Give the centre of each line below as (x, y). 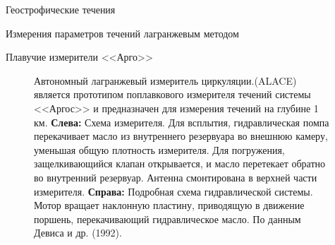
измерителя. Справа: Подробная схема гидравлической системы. (173, 191)
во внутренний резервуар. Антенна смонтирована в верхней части (176, 177)
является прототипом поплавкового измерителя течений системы (172, 94)
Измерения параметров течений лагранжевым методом (122, 33)
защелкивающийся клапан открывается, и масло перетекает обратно (179, 163)
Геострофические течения (61, 9)
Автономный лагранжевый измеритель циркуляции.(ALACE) (165, 80)
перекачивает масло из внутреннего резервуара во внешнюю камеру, (181, 136)
